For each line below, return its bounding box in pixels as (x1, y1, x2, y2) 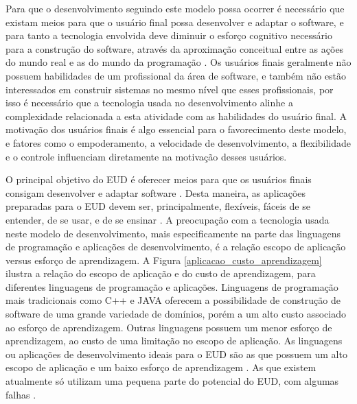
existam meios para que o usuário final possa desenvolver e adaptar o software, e (5, 14, 344, 29)
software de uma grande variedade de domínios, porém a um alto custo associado (5, 307, 346, 321)
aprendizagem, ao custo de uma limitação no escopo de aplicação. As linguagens (5, 333, 343, 348)
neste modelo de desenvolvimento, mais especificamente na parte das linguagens (5, 226, 341, 240)
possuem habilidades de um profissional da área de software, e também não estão (5, 68, 347, 82)
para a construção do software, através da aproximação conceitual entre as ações (5, 41, 344, 56)
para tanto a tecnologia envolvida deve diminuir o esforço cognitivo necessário (5, 28, 332, 43)
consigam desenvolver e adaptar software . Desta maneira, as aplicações (5, 185, 306, 200)
